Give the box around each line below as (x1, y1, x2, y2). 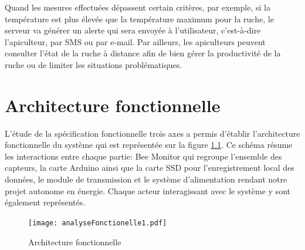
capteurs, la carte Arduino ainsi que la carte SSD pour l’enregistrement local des (5, 161, 294, 174)
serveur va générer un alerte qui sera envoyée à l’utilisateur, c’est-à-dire (5, 24, 261, 36)
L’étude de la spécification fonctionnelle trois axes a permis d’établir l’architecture (5, 127, 300, 139)
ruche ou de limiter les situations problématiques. (5, 58, 182, 70)
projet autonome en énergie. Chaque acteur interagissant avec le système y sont (5, 184, 290, 197)
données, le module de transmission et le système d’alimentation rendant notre (5, 173, 287, 185)
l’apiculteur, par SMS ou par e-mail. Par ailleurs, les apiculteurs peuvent (5, 35, 266, 48)
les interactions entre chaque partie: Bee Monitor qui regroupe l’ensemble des (5, 150, 282, 162)
